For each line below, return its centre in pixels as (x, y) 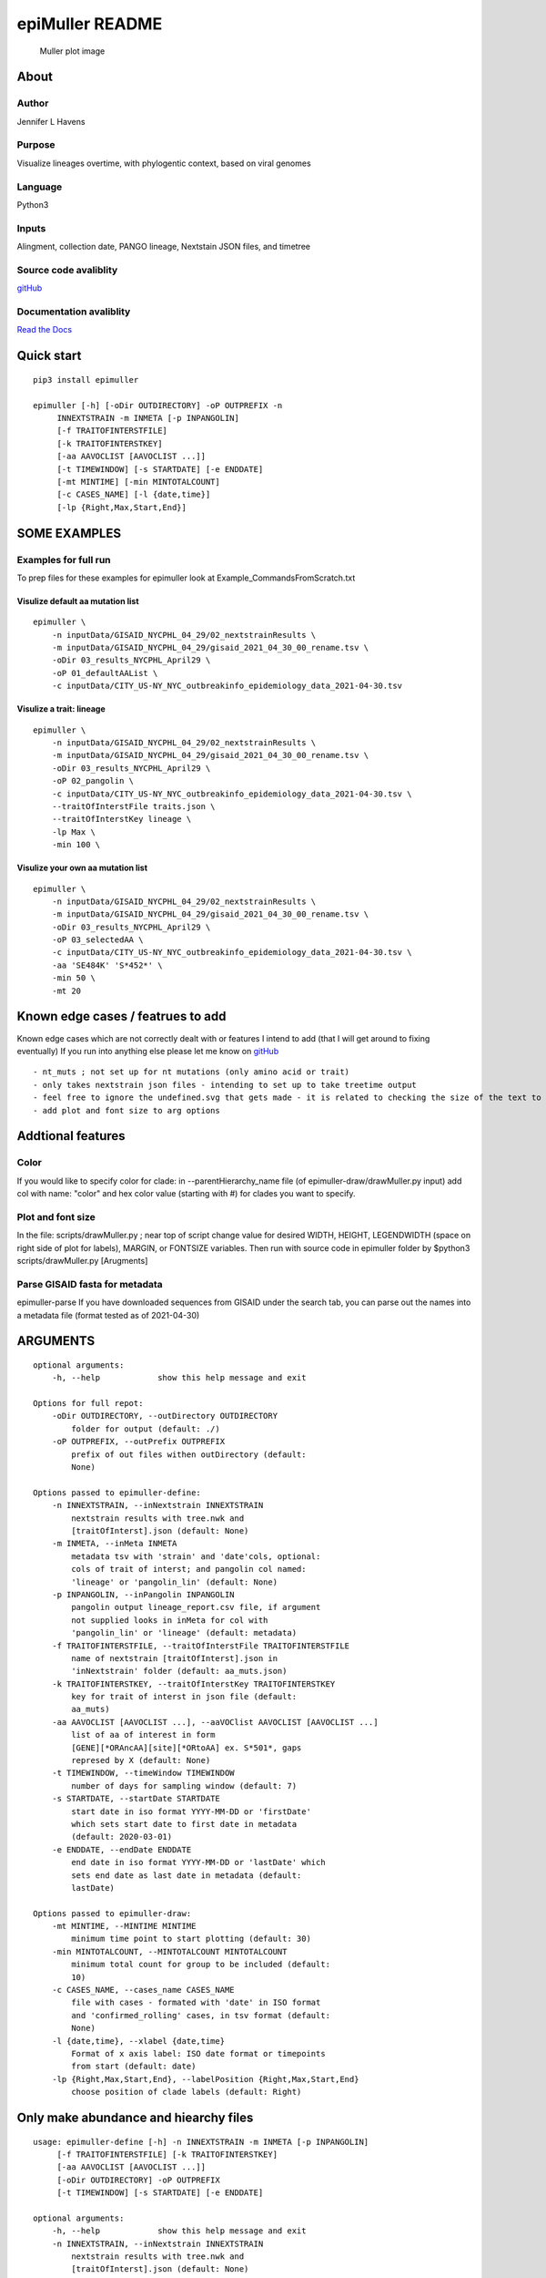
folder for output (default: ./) (146, 1429)
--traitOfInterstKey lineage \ (121, 819)
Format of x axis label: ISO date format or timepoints (199, 2053)
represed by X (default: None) (141, 1760)
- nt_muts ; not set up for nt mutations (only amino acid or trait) (192, 1072)
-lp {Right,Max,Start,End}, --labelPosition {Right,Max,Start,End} (205, 2079)
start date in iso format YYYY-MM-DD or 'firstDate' (191, 1811)
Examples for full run (64, 559)
